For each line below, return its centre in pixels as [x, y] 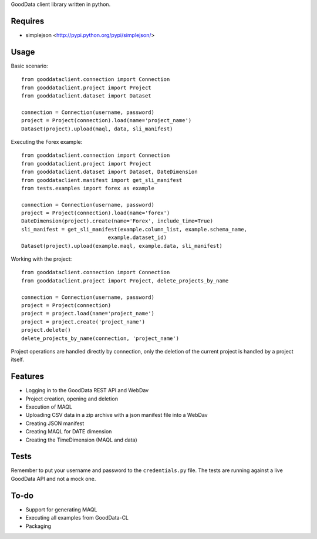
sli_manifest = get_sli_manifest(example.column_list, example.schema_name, [134, 229]
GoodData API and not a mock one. [53, 479]
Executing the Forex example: [47, 142]
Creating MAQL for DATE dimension [69, 432]
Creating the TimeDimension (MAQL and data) [81, 440]
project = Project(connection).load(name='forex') [96, 213]
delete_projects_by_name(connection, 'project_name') [100, 338]
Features [27, 377]
